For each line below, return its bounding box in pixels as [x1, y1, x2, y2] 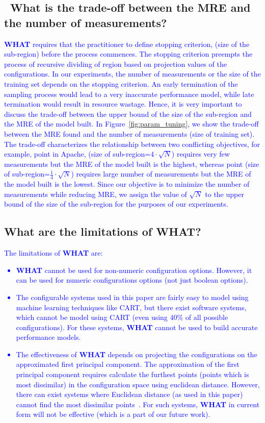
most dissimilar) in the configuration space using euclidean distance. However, [16, 379, 260, 389]
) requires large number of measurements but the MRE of [71, 168, 251, 179]
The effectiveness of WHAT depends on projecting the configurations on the [16, 349, 257, 359]
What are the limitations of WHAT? [4, 223, 201, 239]
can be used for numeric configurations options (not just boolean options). [16, 275, 248, 285]
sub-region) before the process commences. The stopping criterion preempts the [4, 48, 253, 59]
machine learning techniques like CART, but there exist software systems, [16, 302, 247, 312]
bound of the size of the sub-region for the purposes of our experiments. [4, 198, 228, 209]
